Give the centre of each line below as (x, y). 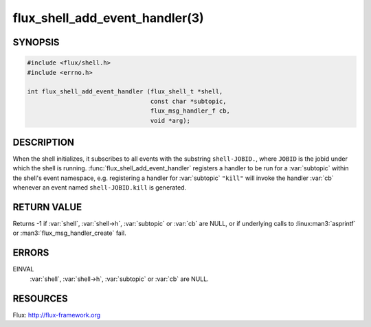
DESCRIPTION (44, 142)
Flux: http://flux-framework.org (57, 315)
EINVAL (23, 269)
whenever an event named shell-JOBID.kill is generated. (100, 188)
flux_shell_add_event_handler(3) (108, 18)
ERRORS (31, 253)
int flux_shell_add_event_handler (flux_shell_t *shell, (125, 92)
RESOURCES (40, 298)
